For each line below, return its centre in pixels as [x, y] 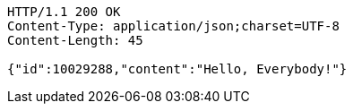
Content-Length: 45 [75, 40]
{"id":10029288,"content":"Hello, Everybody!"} [177, 69]
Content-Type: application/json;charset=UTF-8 [173, 26]
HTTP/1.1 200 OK [64, 12]
